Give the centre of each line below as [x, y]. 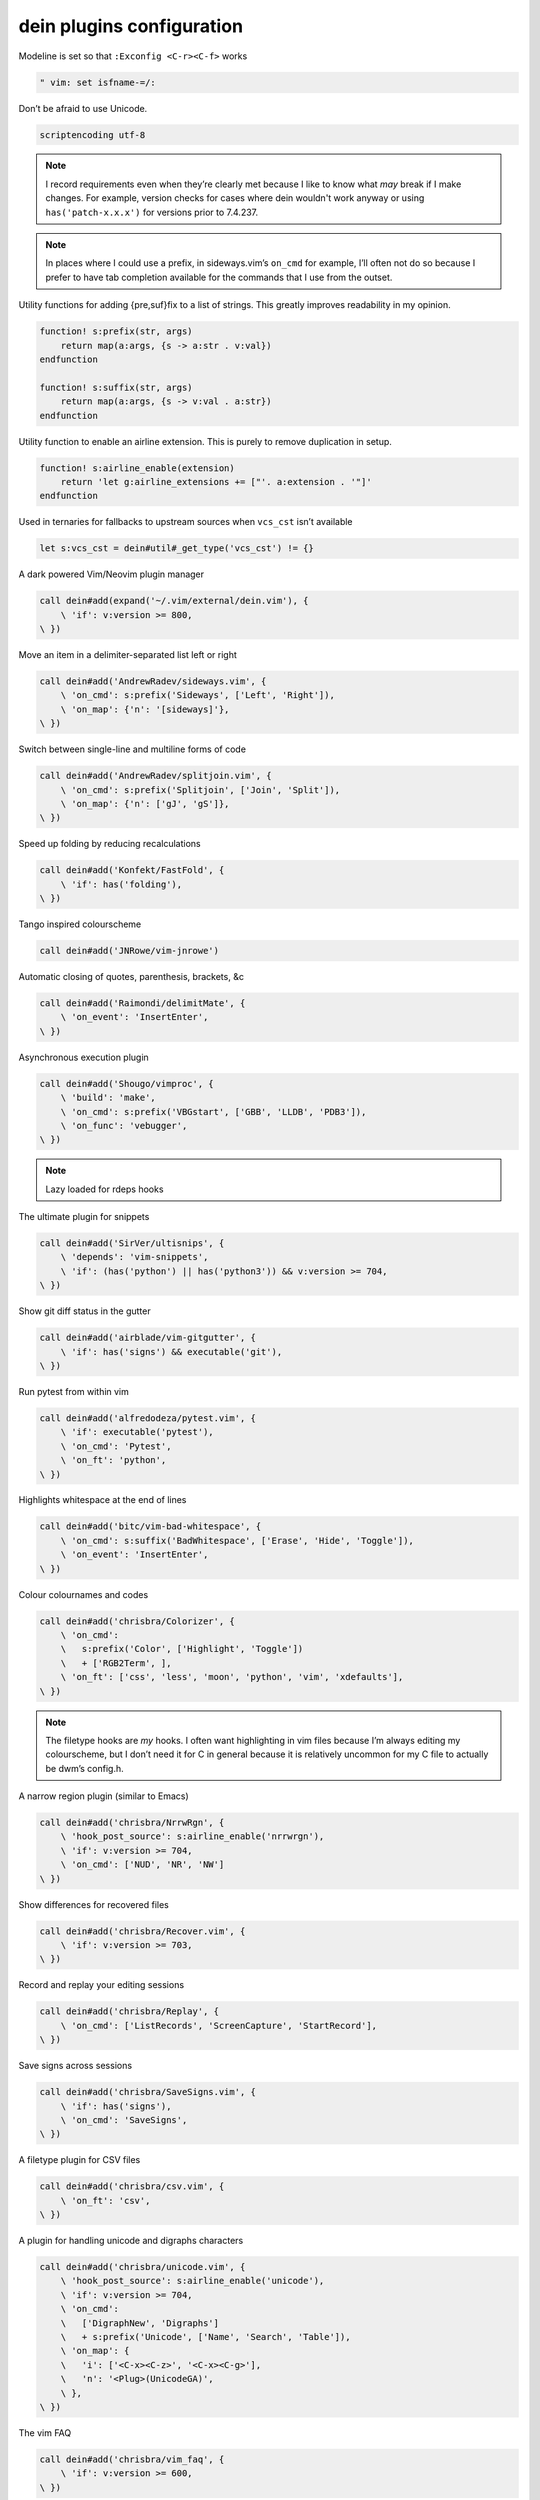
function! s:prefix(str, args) [116, 331]
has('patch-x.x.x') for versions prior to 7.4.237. [152, 212]
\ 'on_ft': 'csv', [105, 2200]
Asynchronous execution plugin [83, 1057]
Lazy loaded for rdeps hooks [104, 1189]
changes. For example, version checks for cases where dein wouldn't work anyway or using [235, 198]
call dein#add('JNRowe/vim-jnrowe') [129, 951]
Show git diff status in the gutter [84, 1311]
